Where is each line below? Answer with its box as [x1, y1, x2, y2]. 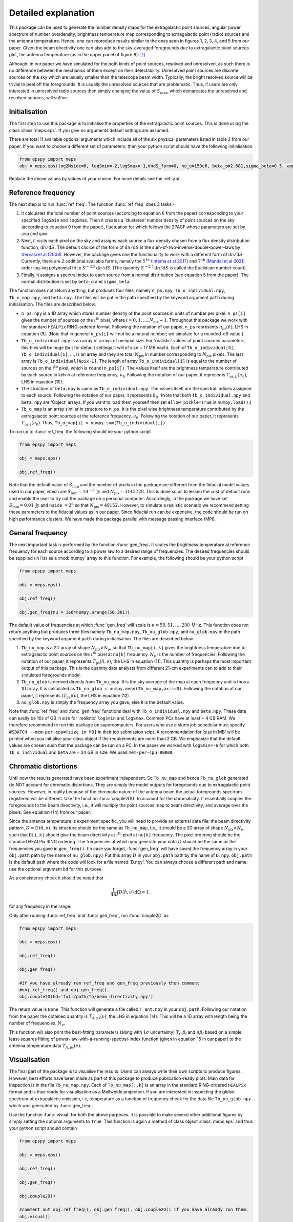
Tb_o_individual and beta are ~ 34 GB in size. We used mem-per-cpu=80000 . [9, 749, 174, 755]
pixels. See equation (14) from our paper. [9, 809, 91, 815]
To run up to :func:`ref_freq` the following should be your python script [9, 429, 151, 435]
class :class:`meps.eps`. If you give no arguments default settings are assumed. [9, 127, 169, 133]
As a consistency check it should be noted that [9, 875, 104, 881]
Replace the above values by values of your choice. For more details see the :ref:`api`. [9, 175, 182, 181]
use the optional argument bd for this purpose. [9, 866, 103, 872]
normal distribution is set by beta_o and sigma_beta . [21, 279, 131, 284]
